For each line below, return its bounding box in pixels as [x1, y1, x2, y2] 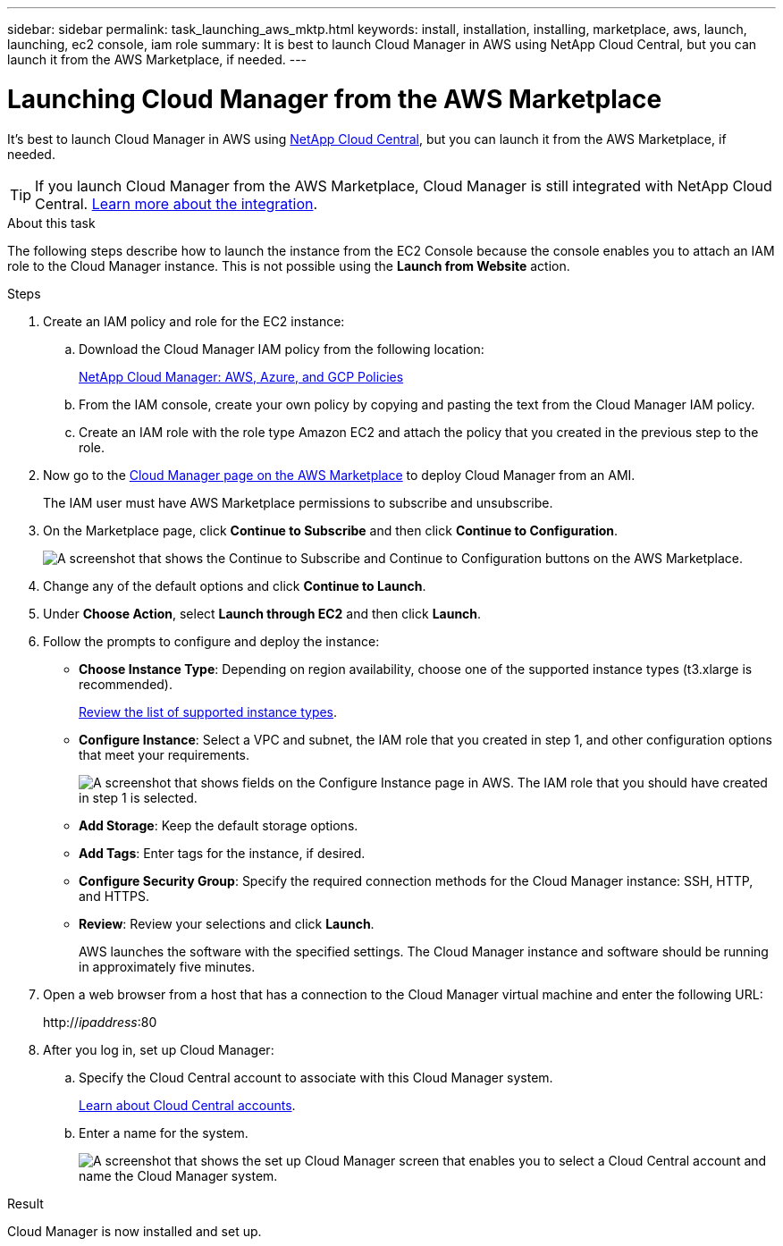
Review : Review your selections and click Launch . [79, 915, 375, 931]
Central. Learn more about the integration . [35, 194, 318, 213]
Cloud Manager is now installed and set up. [7, 1223, 262, 1239]
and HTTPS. [79, 888, 150, 904]
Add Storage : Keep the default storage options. [79, 817, 358, 833]
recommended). [79, 676, 173, 692]
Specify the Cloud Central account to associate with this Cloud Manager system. [79, 1069, 553, 1085]
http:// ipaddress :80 [43, 1014, 157, 1030]
